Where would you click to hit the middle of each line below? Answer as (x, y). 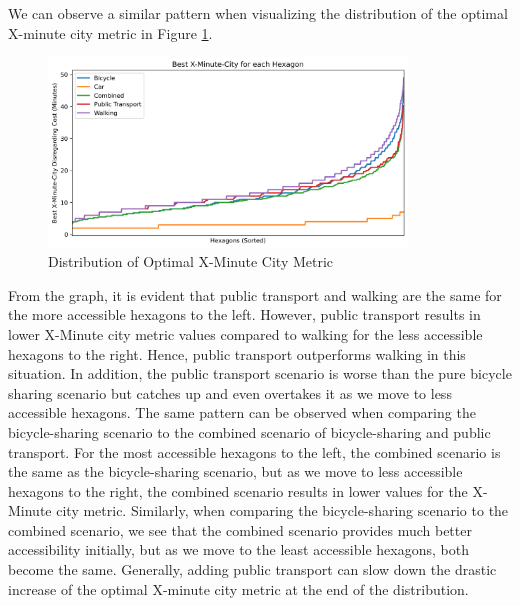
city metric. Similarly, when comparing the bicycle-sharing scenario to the (282, 510)
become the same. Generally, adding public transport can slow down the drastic (252, 569)
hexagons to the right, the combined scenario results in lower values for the (238, 490)
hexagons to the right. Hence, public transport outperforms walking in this (237, 353)
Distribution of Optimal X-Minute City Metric (191, 261)
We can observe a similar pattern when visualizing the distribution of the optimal (258, 13)
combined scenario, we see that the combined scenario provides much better (240, 529)
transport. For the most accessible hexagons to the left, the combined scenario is (254, 451)
